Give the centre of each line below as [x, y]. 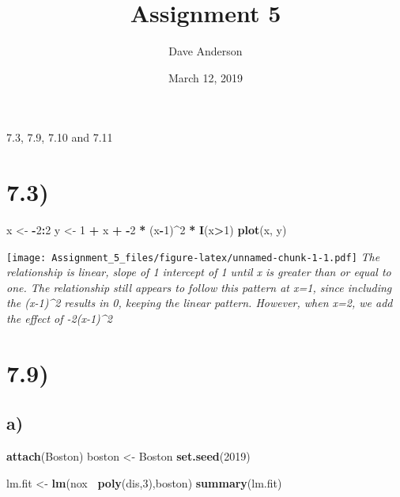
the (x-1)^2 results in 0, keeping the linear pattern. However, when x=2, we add [200, 303]
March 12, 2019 [206, 77]
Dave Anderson [206, 51]
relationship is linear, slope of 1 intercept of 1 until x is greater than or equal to [199, 272]
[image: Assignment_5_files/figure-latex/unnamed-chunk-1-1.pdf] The [193, 256]
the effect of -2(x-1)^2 [59, 319]
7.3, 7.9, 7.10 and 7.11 [60, 137]
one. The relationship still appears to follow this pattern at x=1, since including [199, 287]
